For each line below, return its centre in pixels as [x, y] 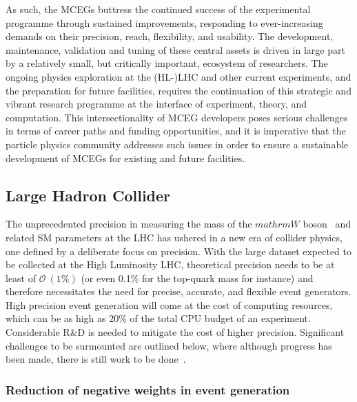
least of [21, 278]
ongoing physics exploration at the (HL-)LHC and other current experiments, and [178, 76]
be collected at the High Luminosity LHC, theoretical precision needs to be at [170, 264]
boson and [327, 224]
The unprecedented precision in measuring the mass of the [129, 224]
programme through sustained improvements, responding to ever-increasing [164, 22]
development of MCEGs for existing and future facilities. [125, 158]
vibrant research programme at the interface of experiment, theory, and [156, 104]
